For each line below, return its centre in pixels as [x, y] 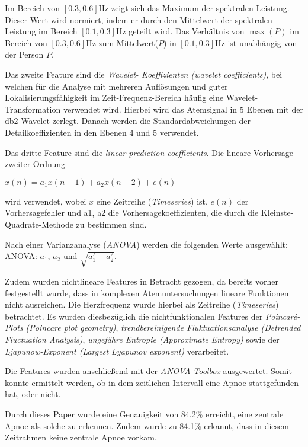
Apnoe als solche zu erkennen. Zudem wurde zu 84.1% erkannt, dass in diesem [147, 425]
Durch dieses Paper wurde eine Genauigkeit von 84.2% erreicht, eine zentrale [144, 414]
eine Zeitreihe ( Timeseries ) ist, [152, 201]
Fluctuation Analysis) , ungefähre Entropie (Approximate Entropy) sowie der [142, 339]
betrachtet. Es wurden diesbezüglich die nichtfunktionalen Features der [134, 316]
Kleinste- [277, 213]
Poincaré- [283, 316]
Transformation [33, 109]
